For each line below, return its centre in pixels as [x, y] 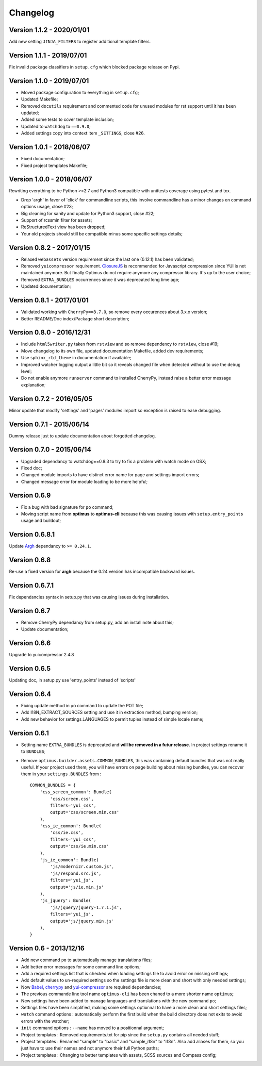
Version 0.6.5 [30, 669]
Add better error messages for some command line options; [81, 966]
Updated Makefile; [40, 99]
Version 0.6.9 [30, 495]
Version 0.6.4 [30, 694]
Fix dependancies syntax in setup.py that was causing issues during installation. [89, 597]
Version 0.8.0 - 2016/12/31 [50, 333]
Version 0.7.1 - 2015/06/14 [49, 424]
